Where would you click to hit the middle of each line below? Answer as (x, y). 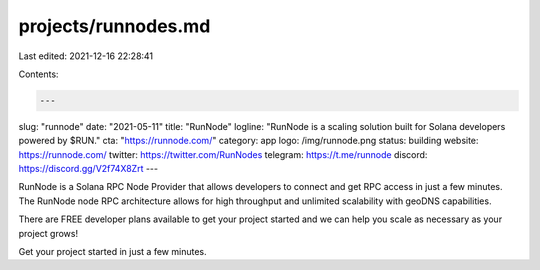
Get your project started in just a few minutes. (112, 252)
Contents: (38, 74)
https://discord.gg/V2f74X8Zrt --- (88, 169)
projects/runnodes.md (114, 26)
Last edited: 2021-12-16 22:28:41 (86, 56)
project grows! (48, 233)
